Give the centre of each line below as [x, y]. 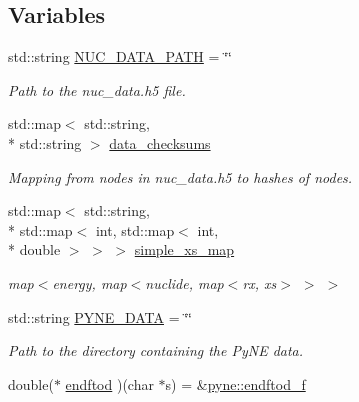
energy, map [89, 282]
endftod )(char [109, 383]
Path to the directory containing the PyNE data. [156, 350]
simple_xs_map [184, 249]
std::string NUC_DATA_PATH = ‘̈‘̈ [120, 56]
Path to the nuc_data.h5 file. [97, 89]
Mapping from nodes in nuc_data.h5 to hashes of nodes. [180, 176]
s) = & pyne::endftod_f [235, 383]
